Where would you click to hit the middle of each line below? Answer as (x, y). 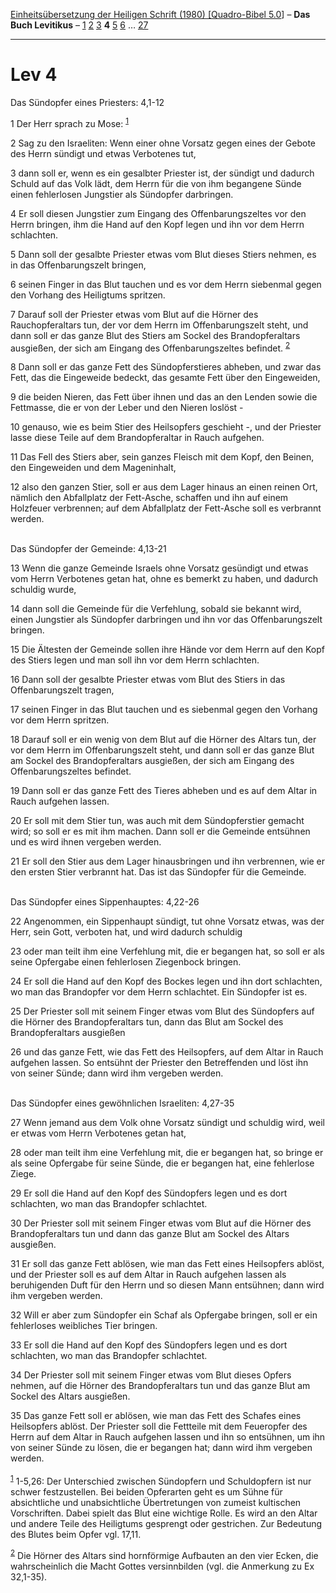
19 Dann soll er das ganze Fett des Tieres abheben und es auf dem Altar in (164, 791)
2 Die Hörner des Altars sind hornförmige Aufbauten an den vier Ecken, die (164, 1554)
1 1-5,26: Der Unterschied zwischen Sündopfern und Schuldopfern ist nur (161, 1480)
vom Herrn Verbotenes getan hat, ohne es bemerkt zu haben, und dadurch (164, 579)
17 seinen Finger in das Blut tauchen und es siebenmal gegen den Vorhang (164, 710)
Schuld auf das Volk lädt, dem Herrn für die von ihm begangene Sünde (156, 183)
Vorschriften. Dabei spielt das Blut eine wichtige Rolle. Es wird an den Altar (164, 1513)
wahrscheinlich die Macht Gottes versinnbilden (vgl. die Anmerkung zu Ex (162, 1566)
